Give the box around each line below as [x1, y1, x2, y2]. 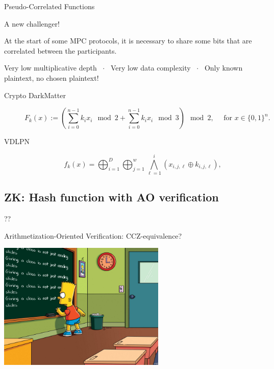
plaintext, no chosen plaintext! [4, 72, 99, 83]
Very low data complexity [110, 62, 191, 73]
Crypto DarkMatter [4, 89, 66, 100]
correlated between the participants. [4, 45, 117, 56]
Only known [204, 62, 243, 73]
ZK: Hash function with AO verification [4, 189, 219, 205]
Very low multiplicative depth [4, 62, 97, 73]
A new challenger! [4, 18, 60, 29]
